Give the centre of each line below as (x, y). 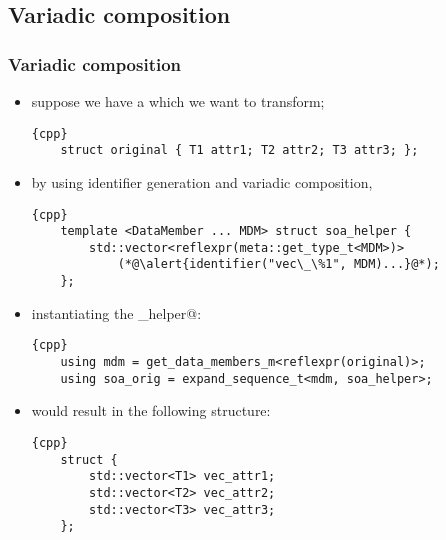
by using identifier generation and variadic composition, (202, 181)
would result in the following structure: (151, 410)
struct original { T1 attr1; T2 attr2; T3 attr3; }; (239, 150)
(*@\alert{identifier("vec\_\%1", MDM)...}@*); (278, 264)
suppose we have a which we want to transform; (178, 101)
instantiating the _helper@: (116, 312)
